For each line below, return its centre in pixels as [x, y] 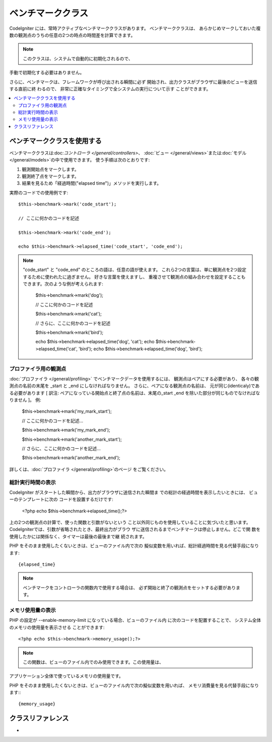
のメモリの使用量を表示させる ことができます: [57, 627]
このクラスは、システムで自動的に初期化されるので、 [78, 59]
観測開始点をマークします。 [50, 169]
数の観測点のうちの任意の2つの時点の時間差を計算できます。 [72, 35]
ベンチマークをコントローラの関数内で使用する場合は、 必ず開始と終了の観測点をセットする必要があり [129, 588]
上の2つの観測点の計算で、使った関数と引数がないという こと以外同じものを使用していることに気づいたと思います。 [130, 522]
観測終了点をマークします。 [50, 176]
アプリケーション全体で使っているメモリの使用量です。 [66, 676]
